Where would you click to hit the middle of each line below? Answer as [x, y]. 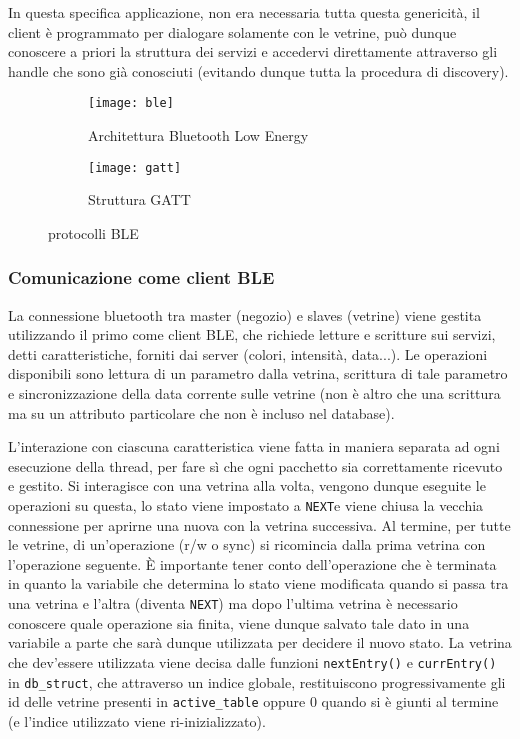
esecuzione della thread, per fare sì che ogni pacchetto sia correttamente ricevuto [255, 465]
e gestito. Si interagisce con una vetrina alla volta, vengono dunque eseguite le [247, 485]
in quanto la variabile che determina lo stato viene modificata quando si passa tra [258, 583]
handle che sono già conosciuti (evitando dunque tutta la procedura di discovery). [258, 70]
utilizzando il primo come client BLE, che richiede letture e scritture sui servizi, [252, 334]
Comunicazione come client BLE [141, 277]
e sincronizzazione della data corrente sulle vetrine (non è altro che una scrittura [254, 393]
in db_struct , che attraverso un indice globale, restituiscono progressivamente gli [257, 681]
